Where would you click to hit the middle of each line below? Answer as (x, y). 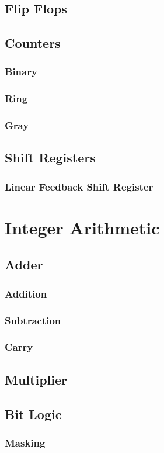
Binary (21, 72)
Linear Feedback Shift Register (79, 186)
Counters (33, 43)
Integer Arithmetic (82, 227)
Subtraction (33, 320)
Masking (25, 442)
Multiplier (36, 379)
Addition (26, 293)
